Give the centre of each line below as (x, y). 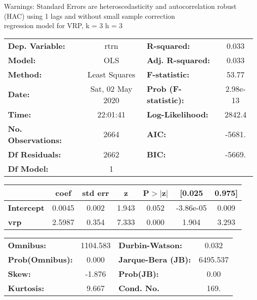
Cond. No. (139, 288)
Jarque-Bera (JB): (155, 259)
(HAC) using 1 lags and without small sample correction (90, 16)
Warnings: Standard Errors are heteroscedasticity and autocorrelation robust (120, 6)
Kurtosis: (26, 288)
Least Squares (111, 74)
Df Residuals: (35, 154)
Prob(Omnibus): (41, 259)
